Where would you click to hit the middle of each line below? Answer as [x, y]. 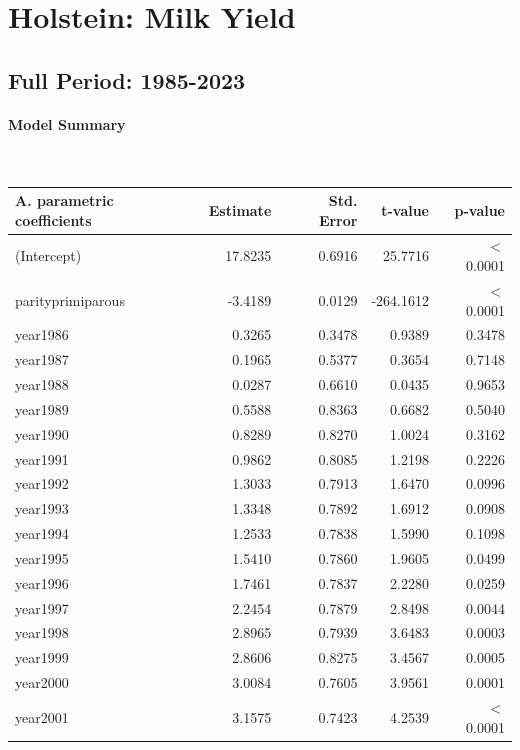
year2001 [42, 716]
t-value [405, 209]
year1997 [42, 607]
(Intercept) [48, 255]
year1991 [42, 458]
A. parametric [64, 200]
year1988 [42, 384]
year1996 [42, 582]
